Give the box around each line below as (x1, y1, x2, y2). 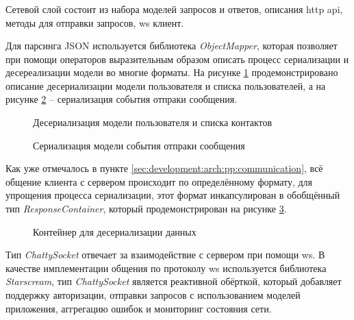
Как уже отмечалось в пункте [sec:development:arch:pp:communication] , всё (5, 161, 323, 175)
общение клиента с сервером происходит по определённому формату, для (5, 174, 313, 188)
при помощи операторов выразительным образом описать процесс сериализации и (5, 51, 349, 66)
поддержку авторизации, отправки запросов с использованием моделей (5, 288, 301, 302)
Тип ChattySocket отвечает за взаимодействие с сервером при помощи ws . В (5, 247, 325, 262)
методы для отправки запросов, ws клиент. (5, 15, 184, 29)
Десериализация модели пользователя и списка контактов (33, 115, 273, 130)
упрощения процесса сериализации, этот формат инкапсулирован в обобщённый (5, 188, 340, 202)
